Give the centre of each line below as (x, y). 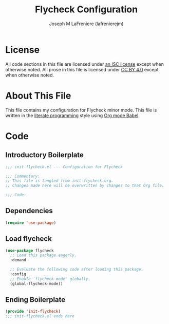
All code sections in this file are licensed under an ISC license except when (85, 64)
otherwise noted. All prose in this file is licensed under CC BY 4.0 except (82, 69)
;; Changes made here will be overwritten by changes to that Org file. (85, 186)
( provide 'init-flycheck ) (33, 312)
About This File (38, 96)
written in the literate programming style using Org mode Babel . (73, 115)
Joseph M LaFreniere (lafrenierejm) (86, 24)
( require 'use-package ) (31, 223)
